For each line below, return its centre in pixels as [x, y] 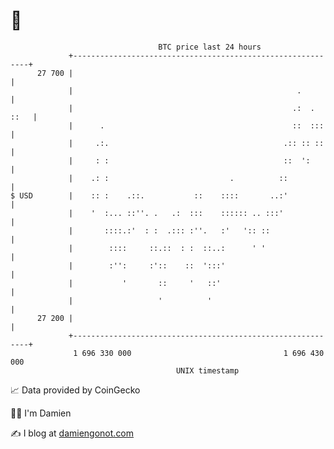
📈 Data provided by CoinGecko [75, 390]
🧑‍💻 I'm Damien [41, 413]
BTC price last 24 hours [210, 47]
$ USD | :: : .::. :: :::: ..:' [149, 195]
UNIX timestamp [207, 370]
